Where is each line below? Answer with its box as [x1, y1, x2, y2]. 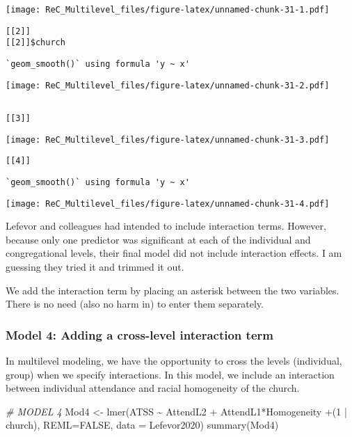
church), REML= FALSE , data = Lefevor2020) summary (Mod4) [6, 418, 279, 432]
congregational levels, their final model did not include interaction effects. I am [6, 246, 342, 260]
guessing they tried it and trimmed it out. [6, 260, 184, 273]
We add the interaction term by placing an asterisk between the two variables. [6, 283, 339, 297]
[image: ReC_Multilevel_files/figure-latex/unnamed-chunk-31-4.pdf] [6, 198, 330, 209]
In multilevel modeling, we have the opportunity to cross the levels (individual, [6, 353, 342, 367]
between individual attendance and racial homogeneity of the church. [6, 381, 300, 395]
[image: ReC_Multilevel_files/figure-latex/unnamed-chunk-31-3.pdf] [6, 134, 330, 145]
